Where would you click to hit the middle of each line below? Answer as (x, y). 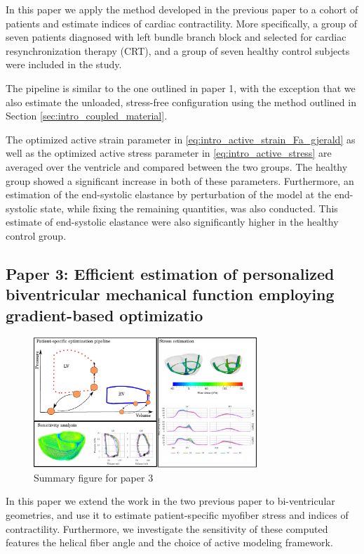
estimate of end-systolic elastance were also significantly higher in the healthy (172, 222)
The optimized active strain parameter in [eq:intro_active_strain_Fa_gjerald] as (181, 139)
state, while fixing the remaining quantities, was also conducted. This (189, 208)
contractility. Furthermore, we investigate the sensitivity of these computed (167, 528)
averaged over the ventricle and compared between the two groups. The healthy (177, 166)
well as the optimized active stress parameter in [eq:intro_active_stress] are (169, 153)
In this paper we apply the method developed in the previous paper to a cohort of (182, 9)
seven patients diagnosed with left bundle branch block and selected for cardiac (176, 37)
